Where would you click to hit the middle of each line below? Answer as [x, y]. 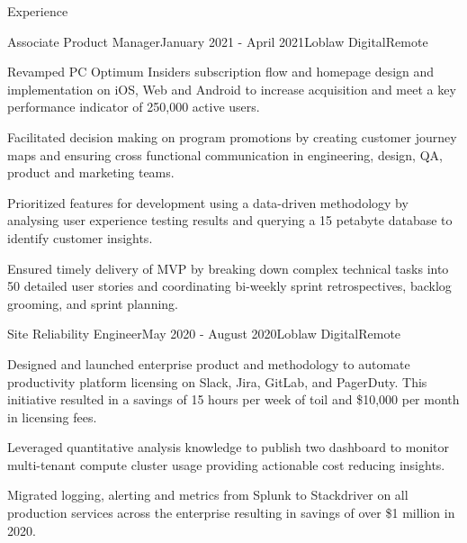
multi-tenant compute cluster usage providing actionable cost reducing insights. [226, 464]
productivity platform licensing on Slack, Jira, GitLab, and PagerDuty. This [217, 381]
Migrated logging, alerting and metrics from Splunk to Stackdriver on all [208, 495]
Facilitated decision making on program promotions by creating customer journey [232, 136]
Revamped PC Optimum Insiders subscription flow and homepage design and [221, 72]
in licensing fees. [52, 416]
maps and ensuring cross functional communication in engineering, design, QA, [225, 154]
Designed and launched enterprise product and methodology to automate [209, 363]
